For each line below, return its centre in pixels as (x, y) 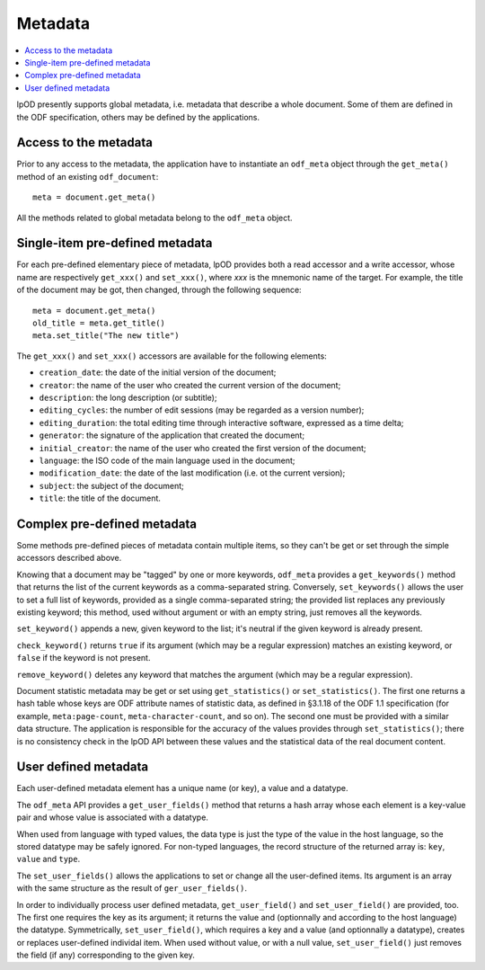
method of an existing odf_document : (88, 176)
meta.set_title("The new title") (106, 336)
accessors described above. (69, 558)
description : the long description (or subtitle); (128, 397)
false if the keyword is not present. (84, 658)
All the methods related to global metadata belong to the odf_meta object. (154, 218)
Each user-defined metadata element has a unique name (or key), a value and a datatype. (182, 788)
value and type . (48, 859)
